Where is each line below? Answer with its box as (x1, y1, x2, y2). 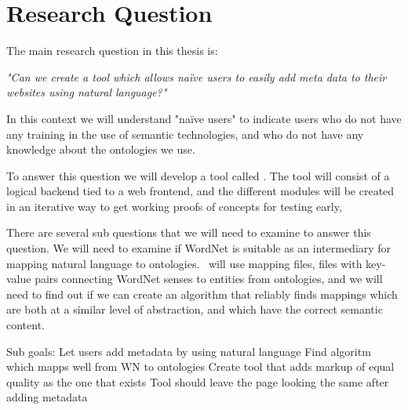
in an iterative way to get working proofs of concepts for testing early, (6, 198, 342, 214)
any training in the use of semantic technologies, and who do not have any (6, 125, 364, 142)
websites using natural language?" (6, 84, 167, 100)
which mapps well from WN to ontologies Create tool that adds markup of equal (6, 358, 395, 375)
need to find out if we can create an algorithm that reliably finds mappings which (6, 285, 398, 302)
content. (6, 317, 45, 333)
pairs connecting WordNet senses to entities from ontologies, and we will (35, 270, 383, 287)
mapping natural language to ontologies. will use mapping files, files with (6, 255, 362, 271)
